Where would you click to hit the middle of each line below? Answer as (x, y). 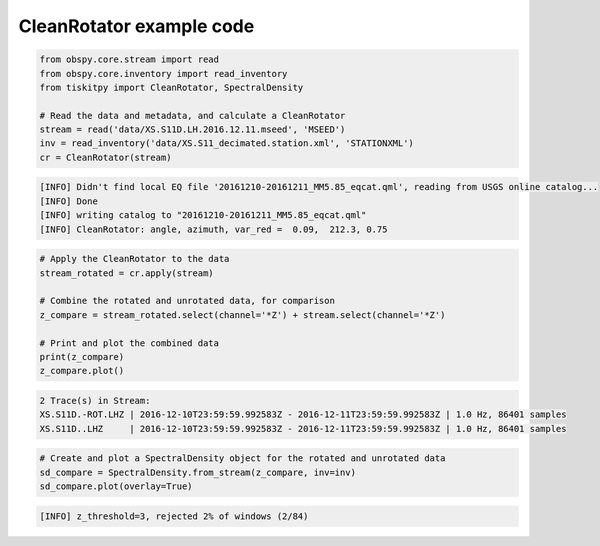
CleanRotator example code (136, 26)
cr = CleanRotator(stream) (105, 157)
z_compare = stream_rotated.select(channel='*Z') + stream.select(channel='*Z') (242, 314)
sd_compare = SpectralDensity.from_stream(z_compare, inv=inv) (198, 472)
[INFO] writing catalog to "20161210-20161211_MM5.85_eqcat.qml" (203, 215)
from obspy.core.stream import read (129, 59)
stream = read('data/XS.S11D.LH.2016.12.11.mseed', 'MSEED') (192, 129)
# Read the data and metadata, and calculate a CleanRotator (192, 115)
